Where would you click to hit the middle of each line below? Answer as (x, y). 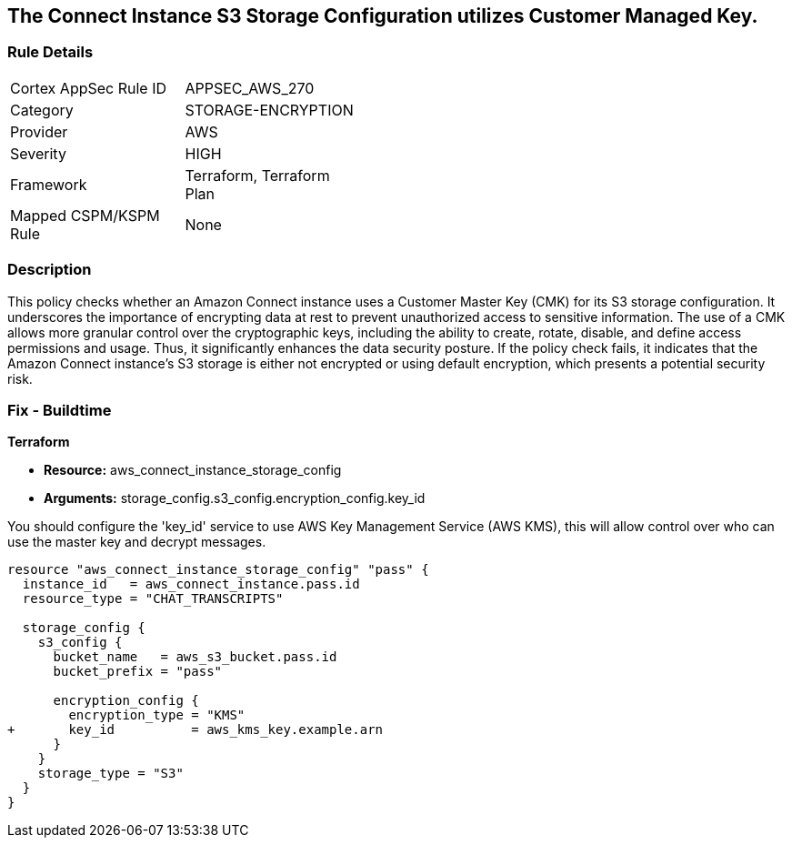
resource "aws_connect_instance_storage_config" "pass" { (218, 570)
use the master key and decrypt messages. (137, 542)
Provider (39, 131)
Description (50, 270)
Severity (38, 153)
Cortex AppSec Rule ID (89, 88)
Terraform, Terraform (257, 175)
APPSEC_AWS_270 (250, 88)
